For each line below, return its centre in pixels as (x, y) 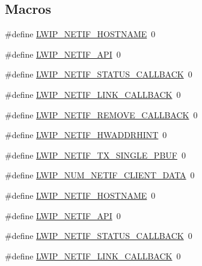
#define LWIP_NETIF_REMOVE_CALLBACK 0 (101, 114)
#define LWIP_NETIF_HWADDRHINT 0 (86, 135)
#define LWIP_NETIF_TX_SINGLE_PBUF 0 (95, 155)
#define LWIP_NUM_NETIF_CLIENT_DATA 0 (100, 175)
